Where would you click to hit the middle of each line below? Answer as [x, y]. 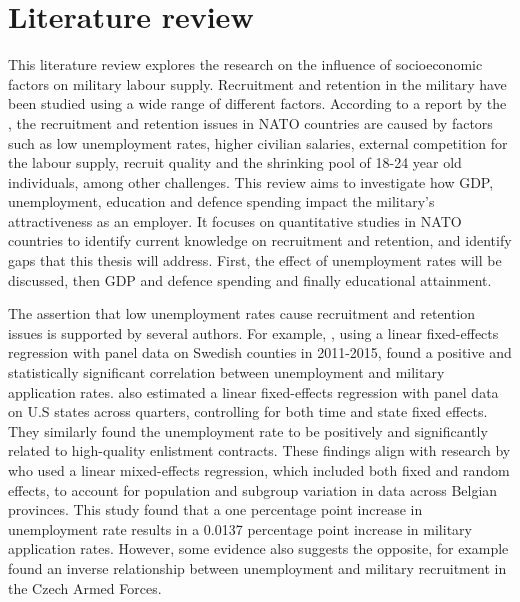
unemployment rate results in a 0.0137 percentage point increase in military [240, 528]
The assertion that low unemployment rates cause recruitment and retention [242, 313]
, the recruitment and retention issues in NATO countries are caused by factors [250, 122]
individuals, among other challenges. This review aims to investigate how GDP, [251, 181]
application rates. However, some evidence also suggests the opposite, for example [258, 548]
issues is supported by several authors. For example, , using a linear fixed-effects [253, 332]
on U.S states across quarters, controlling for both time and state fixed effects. [248, 411]
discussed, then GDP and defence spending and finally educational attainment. [250, 279]
